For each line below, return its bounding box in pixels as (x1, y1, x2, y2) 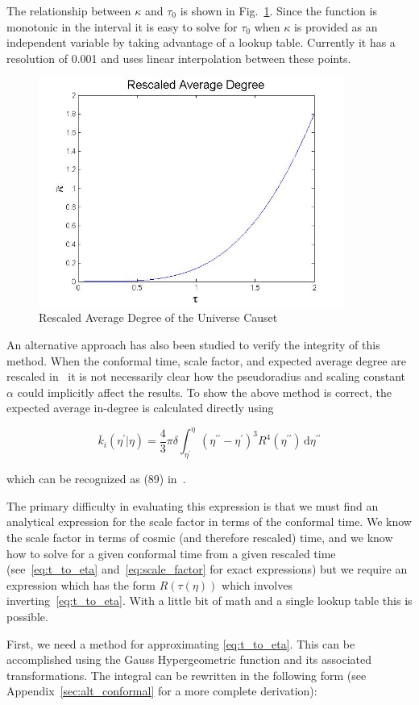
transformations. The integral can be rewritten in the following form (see (6, 666, 367, 683)
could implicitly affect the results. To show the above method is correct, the (17, 383, 392, 400)
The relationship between (6, 2, 131, 19)
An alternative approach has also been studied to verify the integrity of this (6, 336, 380, 353)
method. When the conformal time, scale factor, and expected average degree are (6, 352, 407, 369)
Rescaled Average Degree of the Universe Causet (39, 309, 278, 326)
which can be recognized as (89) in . (6, 470, 186, 487)
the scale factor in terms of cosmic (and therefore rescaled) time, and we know (6, 529, 393, 546)
